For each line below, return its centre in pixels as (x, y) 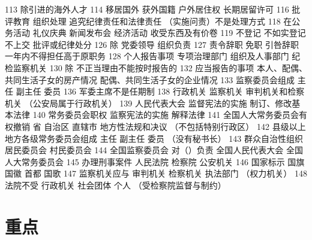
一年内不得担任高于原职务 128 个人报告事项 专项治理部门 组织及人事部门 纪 (153, 56)
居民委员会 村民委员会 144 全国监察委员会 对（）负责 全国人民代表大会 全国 (154, 150)
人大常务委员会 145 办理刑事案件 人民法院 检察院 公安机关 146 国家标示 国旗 (155, 161)
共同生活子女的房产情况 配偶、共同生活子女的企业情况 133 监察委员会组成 (150, 79)
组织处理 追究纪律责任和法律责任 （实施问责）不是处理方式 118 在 (162, 21)
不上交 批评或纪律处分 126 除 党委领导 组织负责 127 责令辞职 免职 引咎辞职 (152, 44)
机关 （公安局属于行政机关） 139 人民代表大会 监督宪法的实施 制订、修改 (148, 103)
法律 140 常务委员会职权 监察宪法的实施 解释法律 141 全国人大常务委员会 (156, 115)
